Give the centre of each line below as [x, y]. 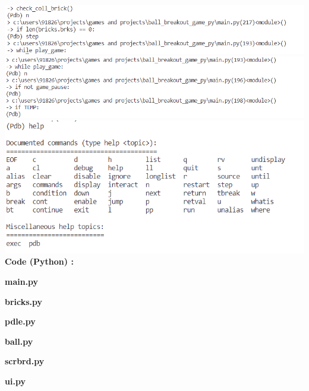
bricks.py [24, 301]
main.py [22, 282]
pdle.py [20, 321]
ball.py [19, 341]
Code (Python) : [39, 261]
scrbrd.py [25, 361]
